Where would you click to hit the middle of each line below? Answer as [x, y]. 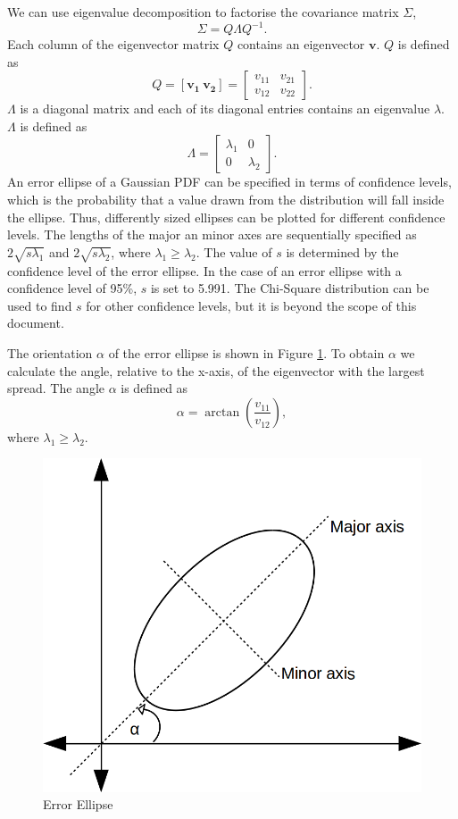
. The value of [234, 251]
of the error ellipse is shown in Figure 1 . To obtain [246, 352]
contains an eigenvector [301, 44]
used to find [40, 305]
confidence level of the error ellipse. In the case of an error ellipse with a [204, 270]
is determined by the [342, 251]
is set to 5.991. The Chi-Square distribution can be [290, 288]
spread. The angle [56, 388]
